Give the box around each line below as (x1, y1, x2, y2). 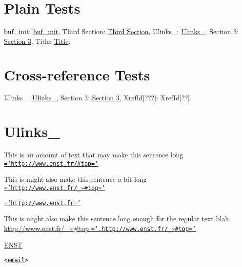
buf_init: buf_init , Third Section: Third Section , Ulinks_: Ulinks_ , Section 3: (4, 26, 239, 37)
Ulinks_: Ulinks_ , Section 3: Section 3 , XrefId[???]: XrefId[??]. (4, 93, 192, 103)
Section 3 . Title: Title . (4, 36, 71, 46)
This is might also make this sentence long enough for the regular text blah (4, 213, 229, 224)
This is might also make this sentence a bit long (4, 174, 147, 184)
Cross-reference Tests (4, 64, 150, 84)
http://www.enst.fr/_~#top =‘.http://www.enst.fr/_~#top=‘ (4, 223, 196, 233)
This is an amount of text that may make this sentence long (4, 150, 183, 160)
